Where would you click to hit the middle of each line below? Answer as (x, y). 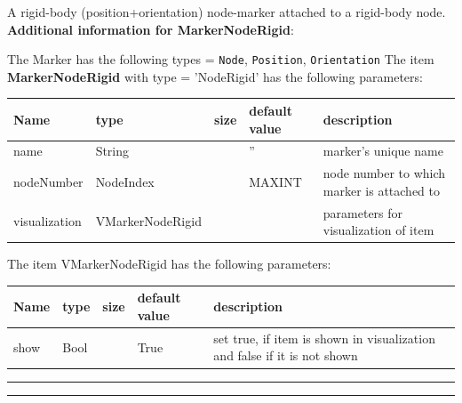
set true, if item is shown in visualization (324, 338)
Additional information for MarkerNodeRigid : (151, 29)
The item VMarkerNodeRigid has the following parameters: (169, 264)
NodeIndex (125, 182)
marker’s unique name (383, 151)
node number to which (384, 173)
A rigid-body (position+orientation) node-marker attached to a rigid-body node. (227, 12)
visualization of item (378, 230)
